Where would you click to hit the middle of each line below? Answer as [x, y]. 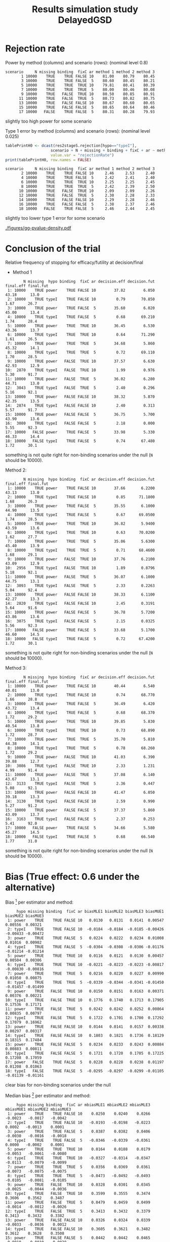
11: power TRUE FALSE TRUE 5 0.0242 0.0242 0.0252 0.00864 [85, 1009]
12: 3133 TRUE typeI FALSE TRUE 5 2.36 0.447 [80, 784]
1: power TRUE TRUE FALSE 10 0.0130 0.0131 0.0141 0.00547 [86, 920]
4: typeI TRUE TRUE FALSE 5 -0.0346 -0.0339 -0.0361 [79, 1140]
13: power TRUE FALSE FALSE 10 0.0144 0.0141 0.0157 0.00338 [85, 1027]
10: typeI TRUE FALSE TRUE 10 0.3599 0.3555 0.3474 [78, 1193]
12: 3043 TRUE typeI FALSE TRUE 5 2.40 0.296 [80, 388]
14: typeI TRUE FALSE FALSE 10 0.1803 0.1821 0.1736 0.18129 [85, 1035]
